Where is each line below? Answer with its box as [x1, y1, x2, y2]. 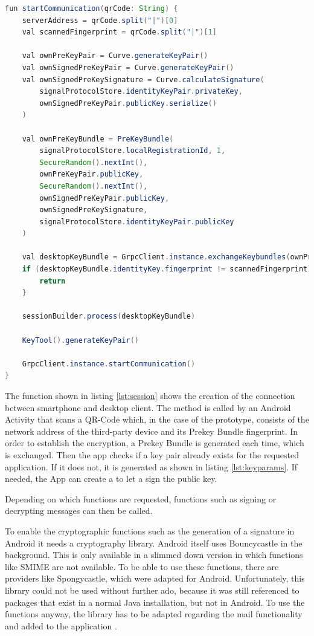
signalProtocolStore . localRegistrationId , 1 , [39, 146, 226, 155]
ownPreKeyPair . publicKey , [39, 170, 144, 179]
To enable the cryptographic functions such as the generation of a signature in [5, 524, 295, 537]
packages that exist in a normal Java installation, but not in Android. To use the [5, 595, 305, 608]
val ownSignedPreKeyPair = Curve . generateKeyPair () [22, 63, 234, 72]
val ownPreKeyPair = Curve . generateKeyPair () [22, 51, 208, 60]
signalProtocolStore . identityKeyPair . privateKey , [39, 87, 243, 96]
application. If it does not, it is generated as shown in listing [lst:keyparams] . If [5, 460, 298, 473]
